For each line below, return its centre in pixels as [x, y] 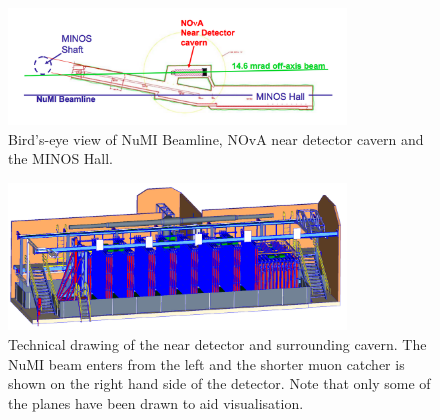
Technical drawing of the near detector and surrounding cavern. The [217, 344]
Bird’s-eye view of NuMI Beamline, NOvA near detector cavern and [216, 138]
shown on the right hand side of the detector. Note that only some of [219, 383]
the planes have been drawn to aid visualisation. [156, 402]
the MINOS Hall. [61, 158]
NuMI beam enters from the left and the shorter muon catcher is [206, 363]
